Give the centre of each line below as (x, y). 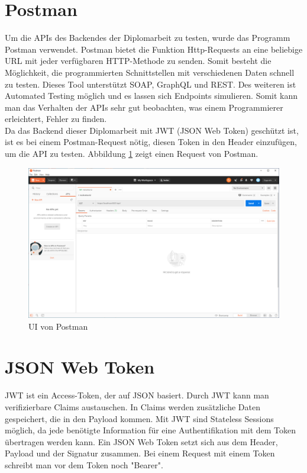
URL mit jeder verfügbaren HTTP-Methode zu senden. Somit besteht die (138, 61)
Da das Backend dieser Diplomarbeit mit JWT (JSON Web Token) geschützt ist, (152, 130)
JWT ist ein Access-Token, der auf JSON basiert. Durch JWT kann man (137, 395)
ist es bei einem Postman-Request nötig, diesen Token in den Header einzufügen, (151, 142)
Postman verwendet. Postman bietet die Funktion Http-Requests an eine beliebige (154, 49)
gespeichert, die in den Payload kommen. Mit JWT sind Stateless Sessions (139, 418)
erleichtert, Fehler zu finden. (56, 119)
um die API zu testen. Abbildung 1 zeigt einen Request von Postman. (132, 154)
